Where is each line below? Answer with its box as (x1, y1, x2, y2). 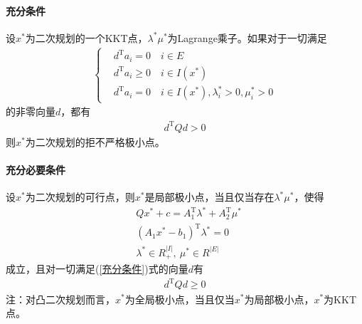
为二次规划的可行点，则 (25, 189, 135, 204)
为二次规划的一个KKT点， (25, 30, 148, 45)
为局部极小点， (244, 291, 314, 306)
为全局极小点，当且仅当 (124, 291, 235, 306)
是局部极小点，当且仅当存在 (144, 189, 275, 204)
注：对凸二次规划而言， (6, 291, 115, 306)
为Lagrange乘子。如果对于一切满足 (167, 30, 327, 45)
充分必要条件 (6, 162, 65, 177)
